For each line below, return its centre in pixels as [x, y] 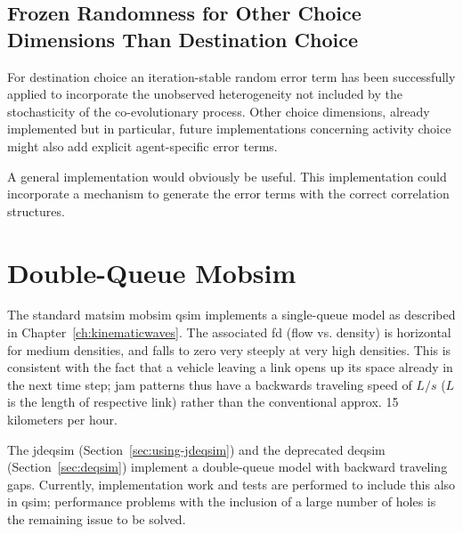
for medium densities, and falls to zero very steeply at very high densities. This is [229, 349]
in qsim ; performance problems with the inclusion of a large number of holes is [222, 502]
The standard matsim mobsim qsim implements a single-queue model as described [231, 315]
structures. [36, 210]
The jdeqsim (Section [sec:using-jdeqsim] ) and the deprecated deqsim [196, 449]
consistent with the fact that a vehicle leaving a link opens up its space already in [230, 367]
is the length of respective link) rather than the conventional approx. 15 [203, 402]
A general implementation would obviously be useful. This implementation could [227, 176]
